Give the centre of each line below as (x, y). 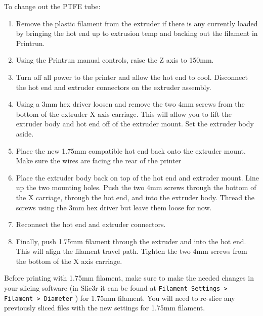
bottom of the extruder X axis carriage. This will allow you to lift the (124, 114)
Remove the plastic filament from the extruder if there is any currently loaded (137, 23)
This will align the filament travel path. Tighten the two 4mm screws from (131, 251)
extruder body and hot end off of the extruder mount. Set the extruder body (135, 124)
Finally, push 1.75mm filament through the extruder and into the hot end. (131, 241)
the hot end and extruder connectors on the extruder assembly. (114, 87)
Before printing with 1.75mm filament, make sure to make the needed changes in (129, 278)
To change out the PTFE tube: (52, 6)
